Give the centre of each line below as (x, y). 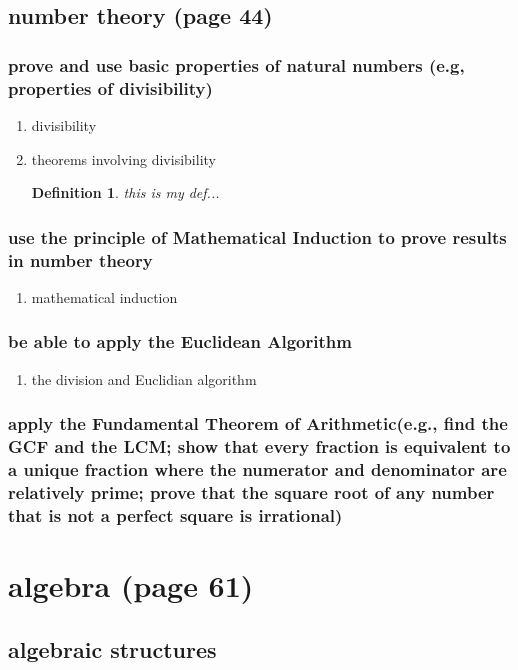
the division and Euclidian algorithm (144, 378)
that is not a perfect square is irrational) (175, 514)
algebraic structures (112, 648)
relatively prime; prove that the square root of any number (251, 491)
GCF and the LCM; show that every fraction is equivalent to (259, 446)
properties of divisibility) (110, 87)
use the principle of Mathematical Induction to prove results (257, 236)
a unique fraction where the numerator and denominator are (257, 469)
